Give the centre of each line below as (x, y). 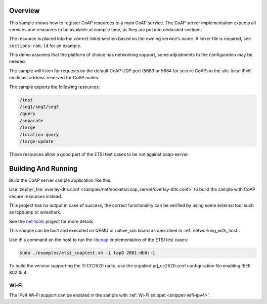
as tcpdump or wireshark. (35, 212)
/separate (31, 121)
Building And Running (43, 168)
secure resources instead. (36, 196)
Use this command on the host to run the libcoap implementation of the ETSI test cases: (99, 240)
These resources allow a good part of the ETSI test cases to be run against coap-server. (99, 154)
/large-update (37, 141)
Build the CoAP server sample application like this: (60, 180)
